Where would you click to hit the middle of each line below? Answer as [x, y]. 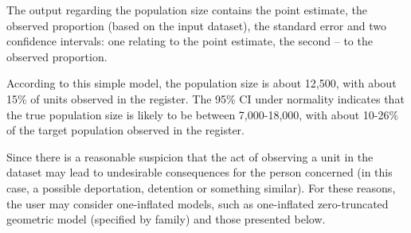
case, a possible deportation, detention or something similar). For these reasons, [201, 187]
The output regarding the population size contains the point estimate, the [187, 10]
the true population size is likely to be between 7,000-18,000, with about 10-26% [203, 114]
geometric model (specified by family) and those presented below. [166, 219]
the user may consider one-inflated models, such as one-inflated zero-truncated [198, 203]
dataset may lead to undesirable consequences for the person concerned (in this [200, 172]
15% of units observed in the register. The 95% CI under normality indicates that [205, 98]
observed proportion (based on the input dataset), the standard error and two [197, 25]
